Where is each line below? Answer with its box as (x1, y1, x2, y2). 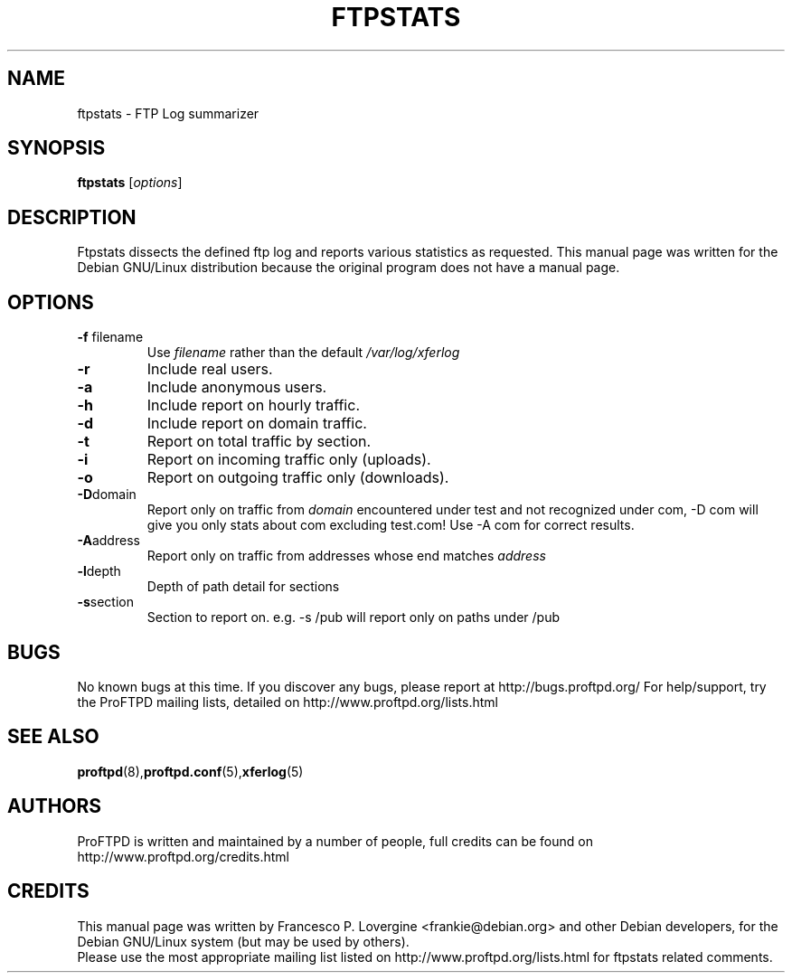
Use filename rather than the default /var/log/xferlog (146, 344, 460, 361)
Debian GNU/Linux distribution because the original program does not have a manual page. (77, 259, 620, 276)
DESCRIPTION (7, 205, 137, 229)
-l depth (77, 563, 121, 580)
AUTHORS (7, 795, 102, 818)
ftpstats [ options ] (77, 174, 183, 191)
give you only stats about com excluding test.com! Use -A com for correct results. (146, 517, 635, 533)
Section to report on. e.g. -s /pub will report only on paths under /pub (146, 609, 561, 626)
